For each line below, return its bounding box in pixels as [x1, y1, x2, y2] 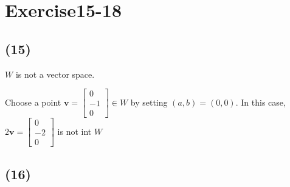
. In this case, [235, 95, 286, 108]
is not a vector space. [15, 67, 95, 80]
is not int [57, 124, 92, 137]
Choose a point [5, 95, 61, 108]
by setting [130, 95, 168, 108]
